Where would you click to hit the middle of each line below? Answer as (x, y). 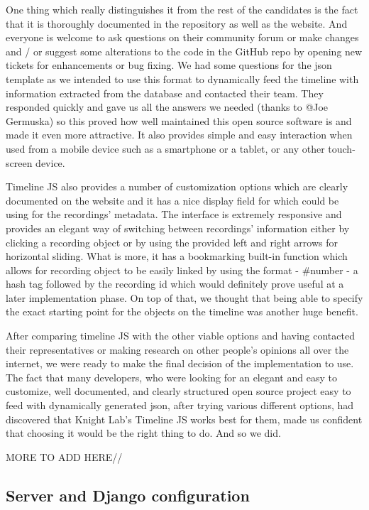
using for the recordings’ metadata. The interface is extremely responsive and (174, 214)
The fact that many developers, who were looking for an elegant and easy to (171, 377)
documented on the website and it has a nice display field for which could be (172, 200)
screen (19, 162)
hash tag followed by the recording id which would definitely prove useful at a (175, 284)
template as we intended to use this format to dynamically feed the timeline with (182, 78)
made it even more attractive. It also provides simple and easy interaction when (179, 135)
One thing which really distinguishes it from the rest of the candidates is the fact (182, 9)
